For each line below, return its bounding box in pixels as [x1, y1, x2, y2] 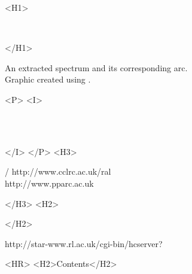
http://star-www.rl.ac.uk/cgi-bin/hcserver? [5, 237, 163, 249]
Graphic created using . [5, 73, 91, 86]
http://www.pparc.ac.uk [5, 176, 94, 189]
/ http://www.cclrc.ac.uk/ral [5, 165, 111, 178]
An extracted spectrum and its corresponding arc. [5, 61, 188, 74]
